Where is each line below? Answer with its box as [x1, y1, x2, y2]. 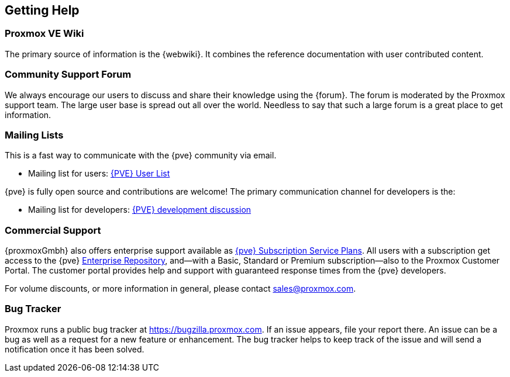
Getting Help [5, 3, 80, 18]
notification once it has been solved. [5, 344, 144, 354]
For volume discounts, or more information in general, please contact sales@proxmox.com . [5, 283, 356, 294]
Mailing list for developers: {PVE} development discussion [28, 205, 251, 215]
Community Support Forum [5, 68, 132, 81]
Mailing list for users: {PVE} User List [28, 168, 170, 179]
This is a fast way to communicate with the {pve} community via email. [5, 150, 277, 161]
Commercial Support [5, 224, 101, 236]
